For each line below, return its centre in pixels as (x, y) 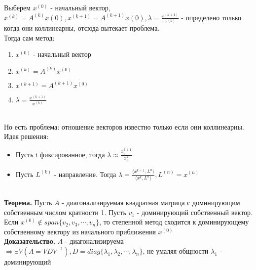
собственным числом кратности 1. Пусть (65, 212)
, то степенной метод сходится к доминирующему (174, 222)
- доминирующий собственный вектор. (195, 212)
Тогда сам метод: (29, 37)
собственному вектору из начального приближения (80, 231)
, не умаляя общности (176, 250)
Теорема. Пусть (28, 202)
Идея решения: (26, 136)
